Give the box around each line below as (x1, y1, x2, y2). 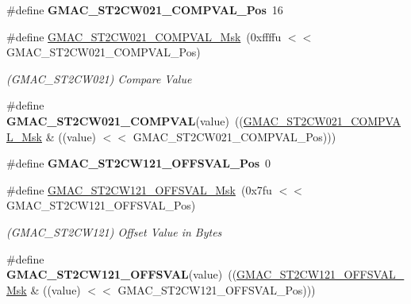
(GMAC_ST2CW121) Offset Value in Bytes (6, 223, 222, 240)
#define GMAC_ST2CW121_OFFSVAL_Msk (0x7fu (6, 181, 272, 198)
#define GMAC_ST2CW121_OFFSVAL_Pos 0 (6, 155, 271, 171)
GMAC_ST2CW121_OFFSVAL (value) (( (6, 266, 237, 283)
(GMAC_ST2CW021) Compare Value (6, 70, 192, 87)
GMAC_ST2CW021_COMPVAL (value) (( (6, 112, 244, 129)
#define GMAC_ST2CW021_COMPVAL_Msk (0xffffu (6, 28, 282, 44)
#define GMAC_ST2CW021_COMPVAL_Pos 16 (6, 2, 283, 17)
